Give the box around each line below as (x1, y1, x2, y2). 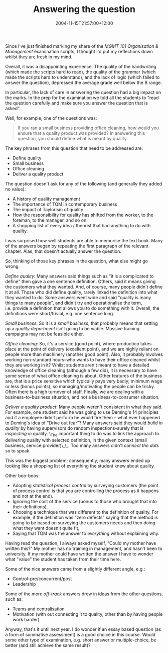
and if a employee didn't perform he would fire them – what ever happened (5, 414, 160, 420)
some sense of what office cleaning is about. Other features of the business (5, 372, 162, 379)
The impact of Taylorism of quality (12, 206, 84, 212)
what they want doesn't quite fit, (12, 525, 80, 531)
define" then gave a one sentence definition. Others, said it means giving (5, 278, 156, 285)
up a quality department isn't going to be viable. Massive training (5, 325, 140, 331)
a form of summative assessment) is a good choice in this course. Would (5, 631, 155, 637)
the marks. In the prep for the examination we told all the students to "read (5, 95, 159, 101)
